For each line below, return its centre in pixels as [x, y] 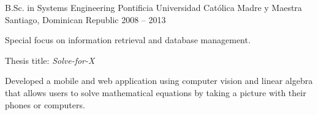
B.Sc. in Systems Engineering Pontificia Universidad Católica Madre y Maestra [153, 7]
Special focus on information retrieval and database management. [128, 40]
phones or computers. [45, 104]
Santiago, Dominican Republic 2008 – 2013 [85, 19]
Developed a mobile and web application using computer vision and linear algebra [159, 81]
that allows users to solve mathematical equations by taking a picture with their [156, 92]
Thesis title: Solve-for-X [50, 60]
